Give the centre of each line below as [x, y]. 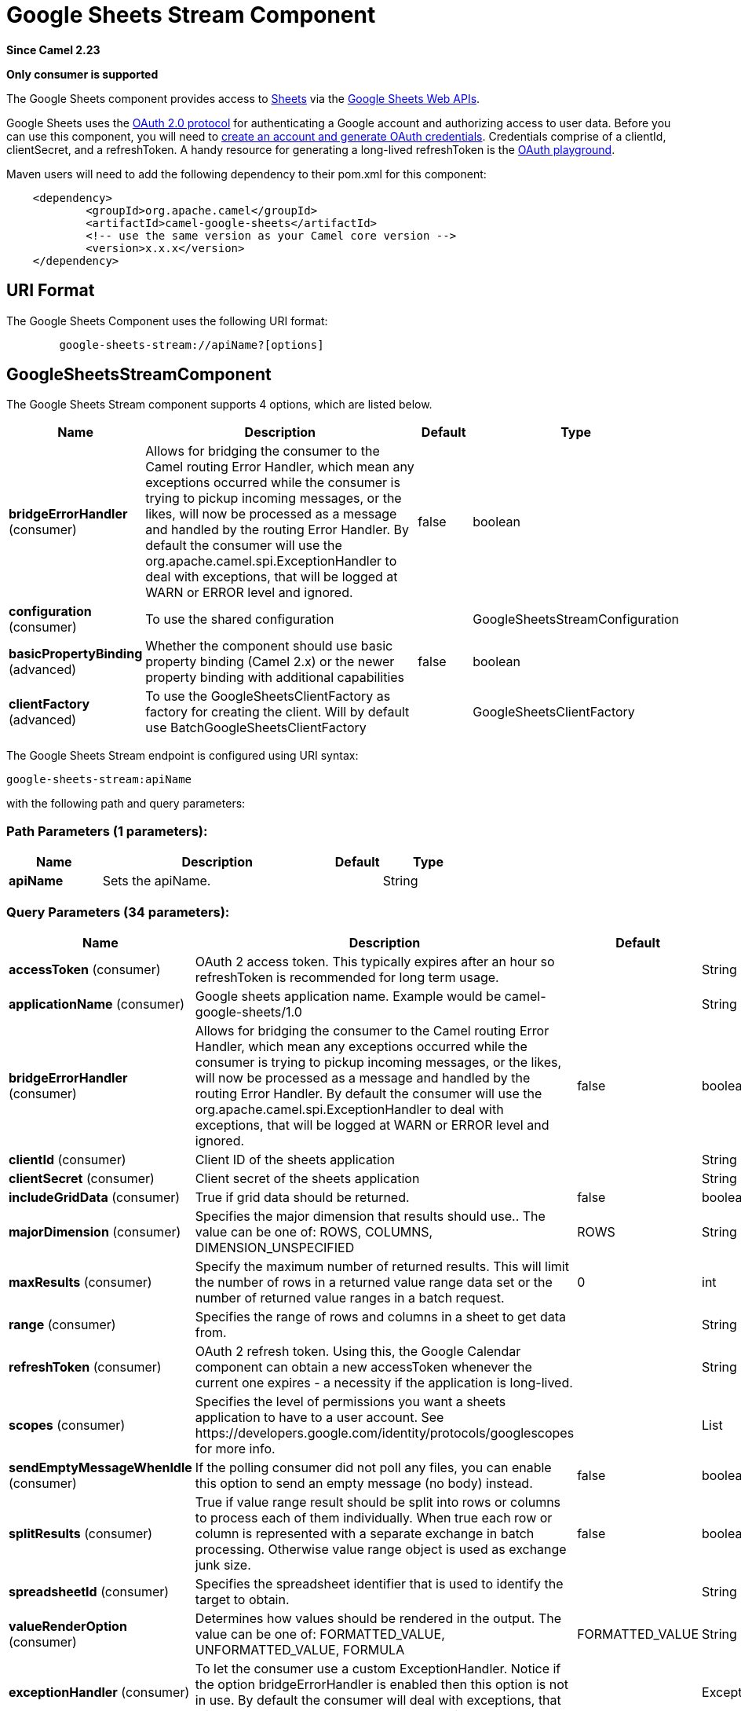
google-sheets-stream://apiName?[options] [192, 344]
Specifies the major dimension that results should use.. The [370, 1216]
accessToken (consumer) [85, 969]
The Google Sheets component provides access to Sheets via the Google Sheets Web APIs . [243, 98]
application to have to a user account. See [319, 1417]
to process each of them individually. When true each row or [374, 1517]
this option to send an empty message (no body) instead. [364, 1483]
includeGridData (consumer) [95, 1197]
